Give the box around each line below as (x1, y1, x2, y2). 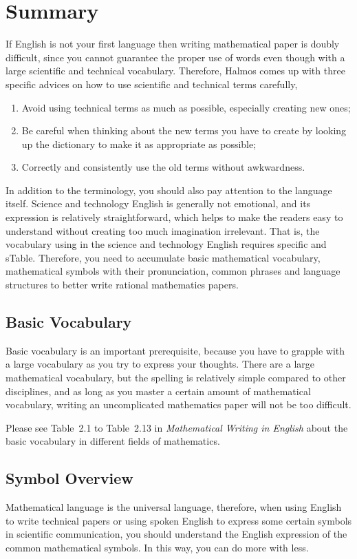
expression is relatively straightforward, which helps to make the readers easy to (6, 210, 343, 224)
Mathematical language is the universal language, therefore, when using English (6, 500, 342, 514)
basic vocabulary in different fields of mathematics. (6, 434, 220, 448)
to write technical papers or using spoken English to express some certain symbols (6, 513, 352, 527)
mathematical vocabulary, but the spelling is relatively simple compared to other (6, 370, 346, 385)
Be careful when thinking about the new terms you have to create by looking (21, 123, 347, 138)
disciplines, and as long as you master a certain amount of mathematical (6, 383, 311, 398)
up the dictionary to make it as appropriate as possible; (21, 136, 257, 151)
